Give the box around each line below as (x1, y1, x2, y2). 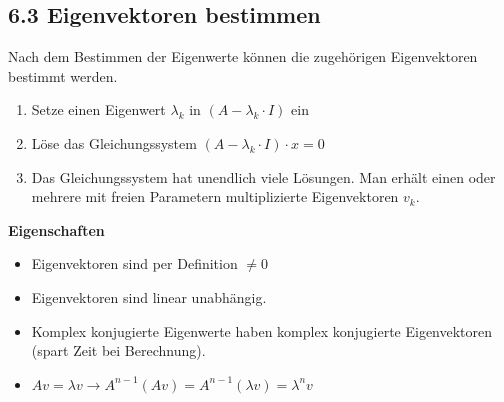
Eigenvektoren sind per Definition (31, 253, 238, 274)
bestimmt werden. (8, 65, 118, 86)
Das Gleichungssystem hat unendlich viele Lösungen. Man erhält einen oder (31, 166, 496, 187)
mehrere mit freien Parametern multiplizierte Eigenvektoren (31, 186, 399, 207)
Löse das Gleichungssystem (31, 132, 197, 153)
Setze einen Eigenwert (31, 99, 166, 120)
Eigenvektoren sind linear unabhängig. (31, 286, 267, 307)
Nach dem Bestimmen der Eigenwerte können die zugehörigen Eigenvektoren (8, 46, 478, 67)
